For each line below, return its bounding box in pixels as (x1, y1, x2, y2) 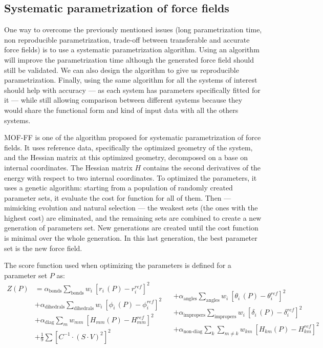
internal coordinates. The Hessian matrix (4, 162, 133, 172)
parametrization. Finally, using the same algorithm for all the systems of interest (4, 74, 257, 85)
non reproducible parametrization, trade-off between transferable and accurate (4, 34, 250, 45)
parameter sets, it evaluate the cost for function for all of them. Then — (4, 192, 231, 203)
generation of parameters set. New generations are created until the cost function (4, 222, 259, 233)
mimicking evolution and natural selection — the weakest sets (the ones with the (4, 202, 258, 213)
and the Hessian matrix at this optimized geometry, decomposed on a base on (4, 152, 248, 163)
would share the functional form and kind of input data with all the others (4, 104, 239, 115)
